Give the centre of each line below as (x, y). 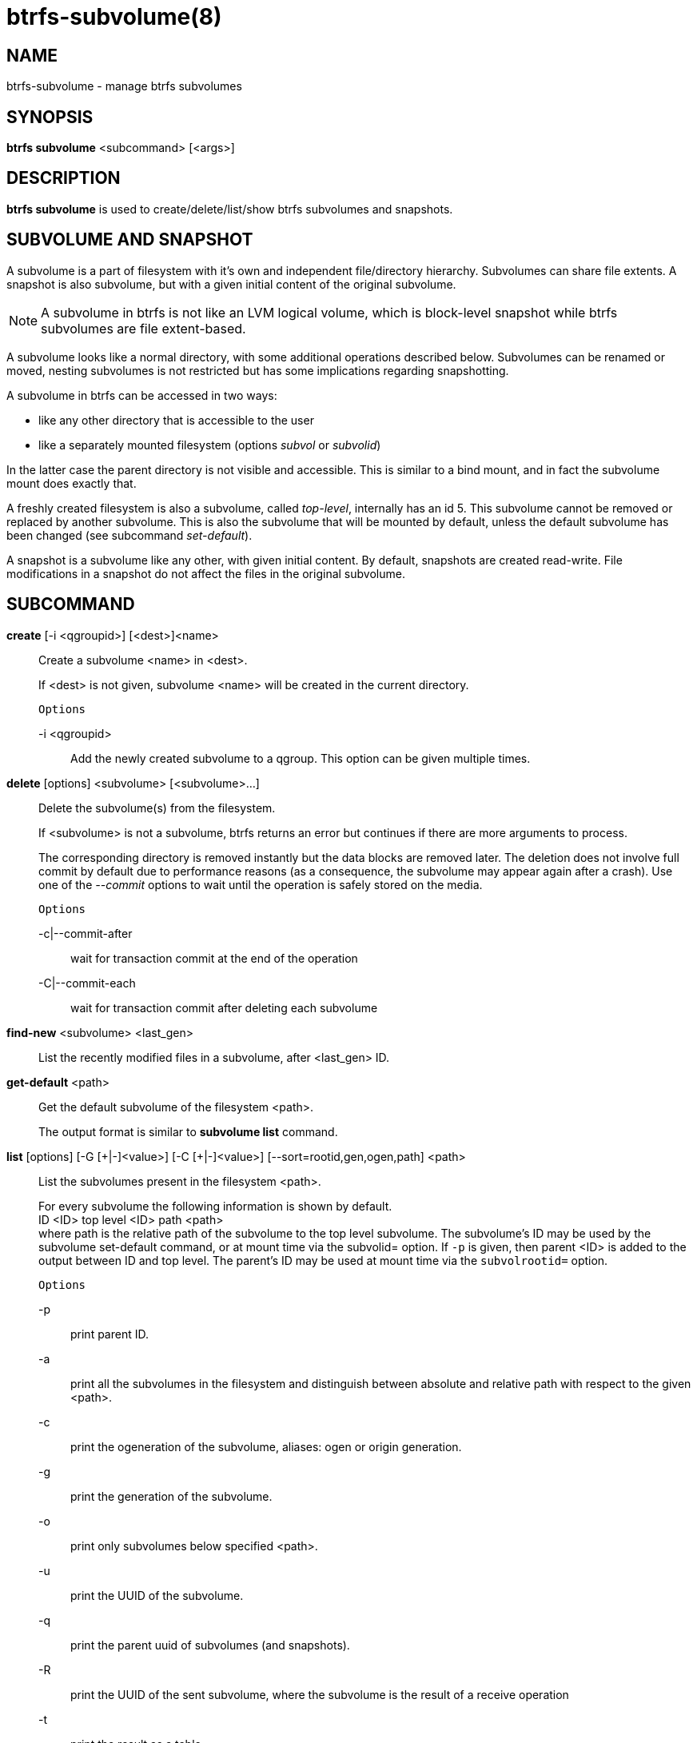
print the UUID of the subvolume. (157, 1595)
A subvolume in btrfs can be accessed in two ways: (142, 395)
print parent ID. (110, 1334)
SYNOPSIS (50, 117)
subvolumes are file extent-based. (143, 328)
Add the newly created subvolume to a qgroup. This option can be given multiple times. (301, 758)
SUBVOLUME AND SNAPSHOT (130, 240)
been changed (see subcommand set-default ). (129, 535)
